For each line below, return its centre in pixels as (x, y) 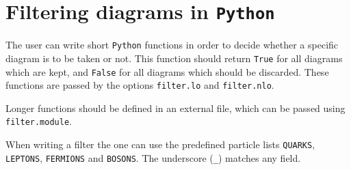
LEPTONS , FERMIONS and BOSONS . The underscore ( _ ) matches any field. (153, 157)
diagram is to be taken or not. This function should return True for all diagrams (174, 58)
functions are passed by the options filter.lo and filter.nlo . (140, 85)
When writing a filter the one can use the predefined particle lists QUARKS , (160, 144)
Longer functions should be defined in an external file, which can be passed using (175, 108)
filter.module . (39, 121)
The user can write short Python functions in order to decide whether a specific (172, 45)
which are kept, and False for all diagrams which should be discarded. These (167, 71)
